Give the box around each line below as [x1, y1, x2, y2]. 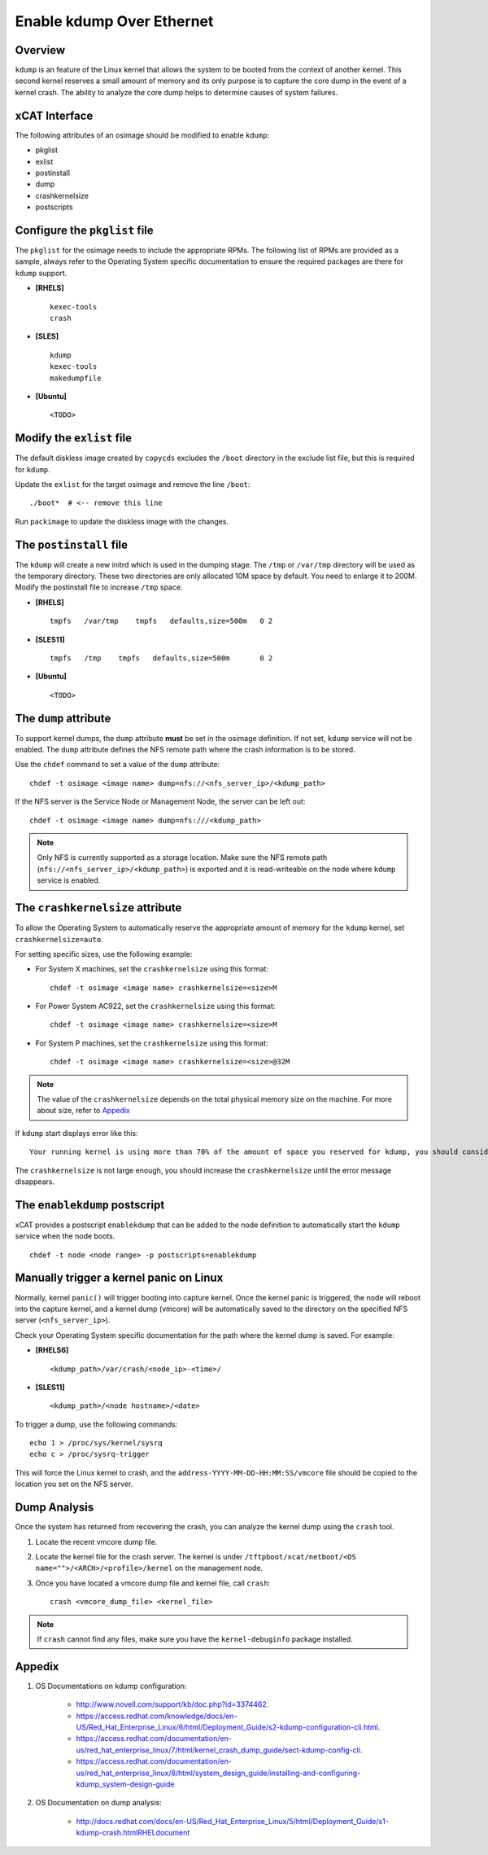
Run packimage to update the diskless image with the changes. [15, 516, 229, 526]
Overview [15, 43, 66, 57]
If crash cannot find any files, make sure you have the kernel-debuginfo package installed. [37, 1634, 353, 1644]
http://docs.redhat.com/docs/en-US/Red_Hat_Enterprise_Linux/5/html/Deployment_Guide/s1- [76, 1816, 390, 1826]
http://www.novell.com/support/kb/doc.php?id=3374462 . [76, 1699, 269, 1709]
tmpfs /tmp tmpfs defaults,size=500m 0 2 [50, 654, 273, 663]
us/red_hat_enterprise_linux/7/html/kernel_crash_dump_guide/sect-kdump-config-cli [76, 1745, 361, 1755]
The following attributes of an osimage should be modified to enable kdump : [15, 130, 270, 140]
